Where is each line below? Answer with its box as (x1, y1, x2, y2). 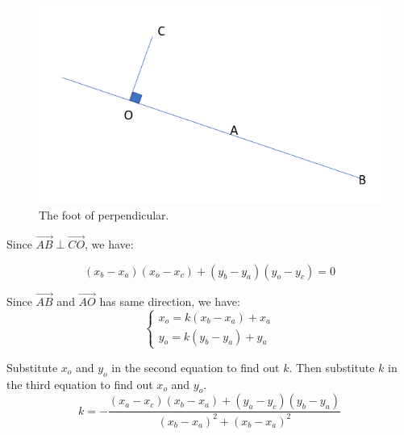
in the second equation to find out (111, 358, 280, 375)
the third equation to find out (6, 375, 153, 392)
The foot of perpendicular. (39, 207, 169, 224)
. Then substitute (289, 358, 375, 375)
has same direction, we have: (99, 292, 240, 309)
